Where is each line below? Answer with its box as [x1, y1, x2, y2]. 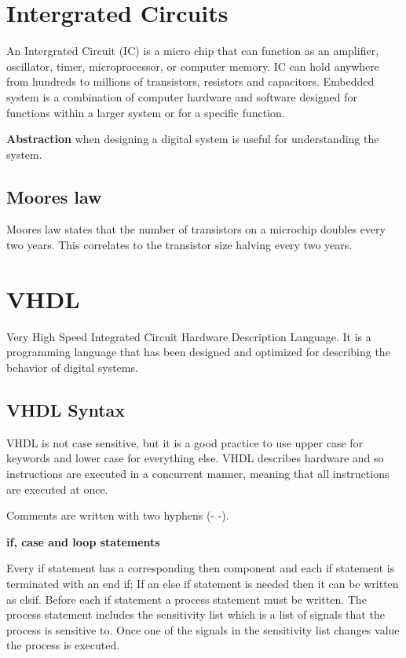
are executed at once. [6, 480, 108, 497]
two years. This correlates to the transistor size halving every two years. [6, 237, 353, 253]
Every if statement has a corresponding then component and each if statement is [6, 560, 395, 576]
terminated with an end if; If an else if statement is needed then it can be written [6, 575, 399, 591]
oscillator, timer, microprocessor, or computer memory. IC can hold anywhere [6, 57, 380, 74]
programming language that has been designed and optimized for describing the [6, 344, 390, 360]
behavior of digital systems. [6, 358, 138, 375]
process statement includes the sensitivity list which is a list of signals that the [6, 606, 385, 623]
